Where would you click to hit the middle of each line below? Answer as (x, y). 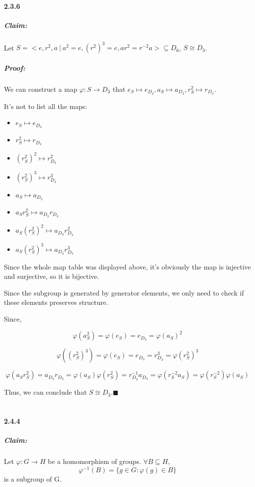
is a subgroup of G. (33, 478)
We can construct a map (41, 89)
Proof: (15, 68)
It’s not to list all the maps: (46, 106)
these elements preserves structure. (56, 302)
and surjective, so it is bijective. (51, 276)
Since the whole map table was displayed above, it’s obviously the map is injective (127, 266)
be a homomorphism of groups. (94, 461)
